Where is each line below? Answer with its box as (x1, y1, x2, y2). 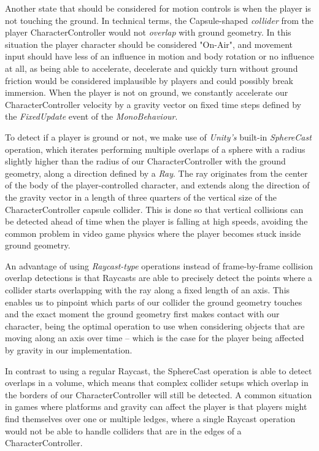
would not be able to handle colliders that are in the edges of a (5, 424, 242, 437)
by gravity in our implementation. (5, 344, 133, 357)
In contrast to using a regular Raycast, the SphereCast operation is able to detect (5, 364, 312, 377)
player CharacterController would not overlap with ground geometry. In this (5, 26, 291, 39)
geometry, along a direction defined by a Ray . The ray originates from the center (5, 166, 308, 179)
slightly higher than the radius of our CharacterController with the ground (5, 155, 286, 168)
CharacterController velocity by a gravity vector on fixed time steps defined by (5, 98, 301, 110)
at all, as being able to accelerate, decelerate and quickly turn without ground (5, 61, 298, 74)
